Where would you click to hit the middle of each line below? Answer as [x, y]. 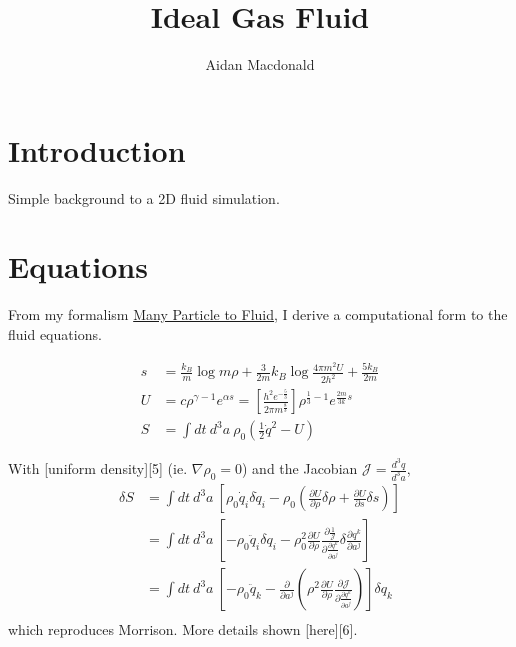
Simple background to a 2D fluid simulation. [144, 197]
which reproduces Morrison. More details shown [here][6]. [183, 629]
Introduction [97, 149]
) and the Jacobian [299, 468]
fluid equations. [55, 333]
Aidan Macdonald [260, 64]
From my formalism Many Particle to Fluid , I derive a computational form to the [258, 314]
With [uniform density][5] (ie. [98, 468]
